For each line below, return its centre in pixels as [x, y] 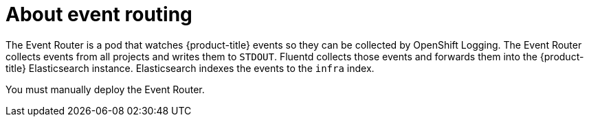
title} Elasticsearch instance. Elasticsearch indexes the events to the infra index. [190, 68]
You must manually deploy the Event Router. [105, 89]
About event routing [99, 14]
